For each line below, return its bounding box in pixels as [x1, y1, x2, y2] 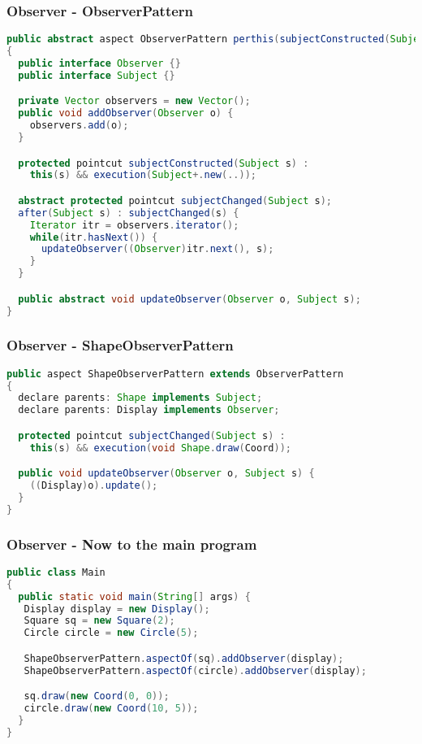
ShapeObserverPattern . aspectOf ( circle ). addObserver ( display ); [24, 664, 367, 677]
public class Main [6, 566, 105, 578]
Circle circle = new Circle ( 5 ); [24, 627, 199, 639]
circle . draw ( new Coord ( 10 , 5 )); [24, 703, 199, 715]
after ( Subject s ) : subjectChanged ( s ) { [18, 207, 239, 219]
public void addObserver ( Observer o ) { [18, 107, 234, 120]
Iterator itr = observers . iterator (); [29, 219, 239, 231]
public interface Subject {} [18, 69, 175, 81]
